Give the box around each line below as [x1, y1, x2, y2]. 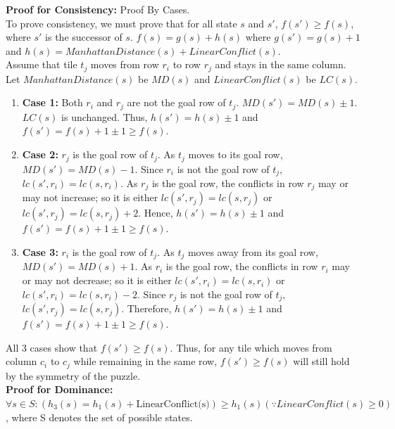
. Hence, [138, 205, 173, 220]
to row [173, 57, 201, 72]
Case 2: [22, 147, 58, 162]
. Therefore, [121, 301, 172, 316]
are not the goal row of [127, 95, 226, 110]
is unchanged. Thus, [61, 109, 148, 124]
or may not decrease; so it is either [22, 273, 172, 288]
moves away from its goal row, [187, 245, 318, 260]
